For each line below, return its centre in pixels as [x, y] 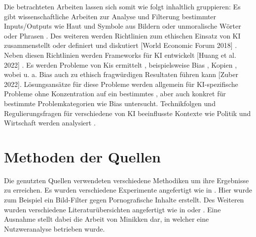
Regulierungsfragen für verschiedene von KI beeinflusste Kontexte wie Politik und [128, 113]
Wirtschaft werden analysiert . [50, 123]
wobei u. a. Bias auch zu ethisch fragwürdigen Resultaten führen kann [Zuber [121, 74]
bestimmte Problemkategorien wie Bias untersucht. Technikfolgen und [110, 103]
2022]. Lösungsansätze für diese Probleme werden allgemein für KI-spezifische [121, 84]
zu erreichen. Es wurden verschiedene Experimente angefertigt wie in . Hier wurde [128, 190]
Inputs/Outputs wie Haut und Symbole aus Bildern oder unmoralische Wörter [123, 26]
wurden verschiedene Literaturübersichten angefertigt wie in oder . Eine [112, 209]
